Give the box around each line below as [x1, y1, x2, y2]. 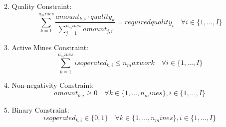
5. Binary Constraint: [4, 104, 69, 115]
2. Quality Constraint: [4, 1, 72, 11]
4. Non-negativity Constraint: [4, 79, 94, 90]
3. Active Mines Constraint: [4, 42, 88, 52]
